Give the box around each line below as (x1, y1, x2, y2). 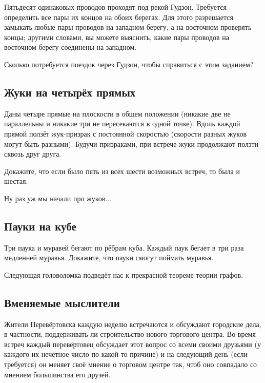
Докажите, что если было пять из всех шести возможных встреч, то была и (4, 165, 240, 176)
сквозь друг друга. (4, 148, 62, 159)
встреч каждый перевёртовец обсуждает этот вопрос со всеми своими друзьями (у (4, 338, 261, 349)
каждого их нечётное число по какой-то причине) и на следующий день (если (4, 349, 248, 359)
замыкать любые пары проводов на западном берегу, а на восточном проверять (4, 22, 252, 32)
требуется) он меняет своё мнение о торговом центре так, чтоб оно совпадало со (4, 359, 257, 370)
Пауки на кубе (4, 218, 76, 234)
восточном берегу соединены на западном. (4, 42, 137, 52)
